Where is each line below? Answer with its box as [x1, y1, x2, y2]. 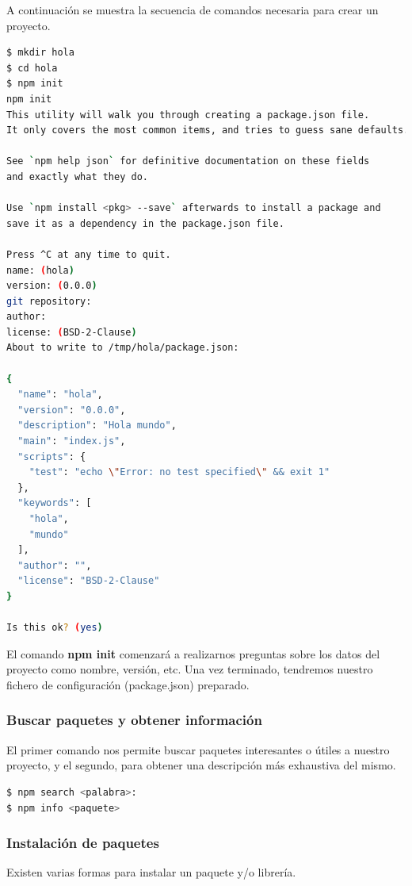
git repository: [6, 295, 92, 307]
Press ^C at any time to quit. [6, 248, 171, 260]
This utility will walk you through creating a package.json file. [6, 109, 370, 121]
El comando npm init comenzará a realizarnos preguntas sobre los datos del [6, 645, 380, 662]
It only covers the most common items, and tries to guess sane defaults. [6, 125, 410, 136]
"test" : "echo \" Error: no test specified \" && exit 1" [29, 466, 330, 478]
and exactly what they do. [6, 171, 148, 182]
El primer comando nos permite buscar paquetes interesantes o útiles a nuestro [6, 741, 390, 758]
